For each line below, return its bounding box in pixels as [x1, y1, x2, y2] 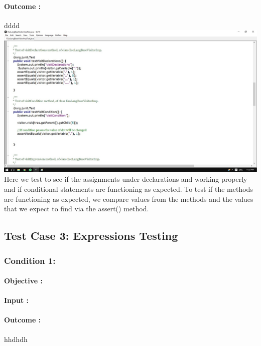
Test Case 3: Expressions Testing [4, 228, 178, 243]
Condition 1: [4, 254, 56, 266]
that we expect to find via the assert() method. [4, 203, 149, 214]
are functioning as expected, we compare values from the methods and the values [4, 193, 253, 204]
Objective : [4, 275, 43, 286]
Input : [4, 295, 29, 305]
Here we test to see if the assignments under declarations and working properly [4, 174, 247, 184]
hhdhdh [4, 333, 28, 344]
